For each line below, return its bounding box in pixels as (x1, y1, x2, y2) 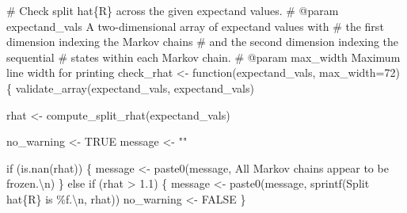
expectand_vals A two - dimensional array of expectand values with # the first (6, 17, 384, 34)
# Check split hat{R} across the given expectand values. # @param (6, 2, 339, 18)
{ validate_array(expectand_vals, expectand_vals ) (6, 79, 254, 96)
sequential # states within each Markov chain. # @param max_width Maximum (6, 48, 401, 65)
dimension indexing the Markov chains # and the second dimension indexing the (6, 33, 399, 50)
